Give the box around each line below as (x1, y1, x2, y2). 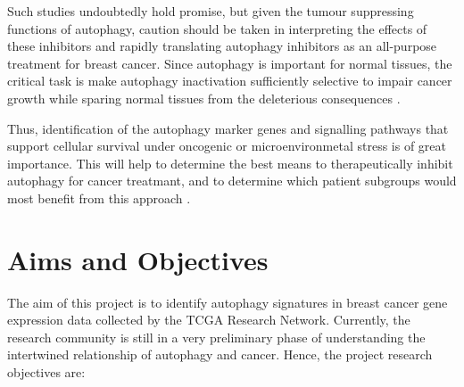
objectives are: (7, 363, 86, 382)
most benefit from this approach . (7, 188, 191, 207)
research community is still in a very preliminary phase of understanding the (7, 327, 426, 346)
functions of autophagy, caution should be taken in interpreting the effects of (7, 19, 427, 37)
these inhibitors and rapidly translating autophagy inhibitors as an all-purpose (7, 37, 437, 55)
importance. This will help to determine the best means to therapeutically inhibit (7, 153, 453, 172)
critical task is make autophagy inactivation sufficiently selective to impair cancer (7, 71, 452, 90)
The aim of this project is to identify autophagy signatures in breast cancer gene (7, 292, 448, 311)
